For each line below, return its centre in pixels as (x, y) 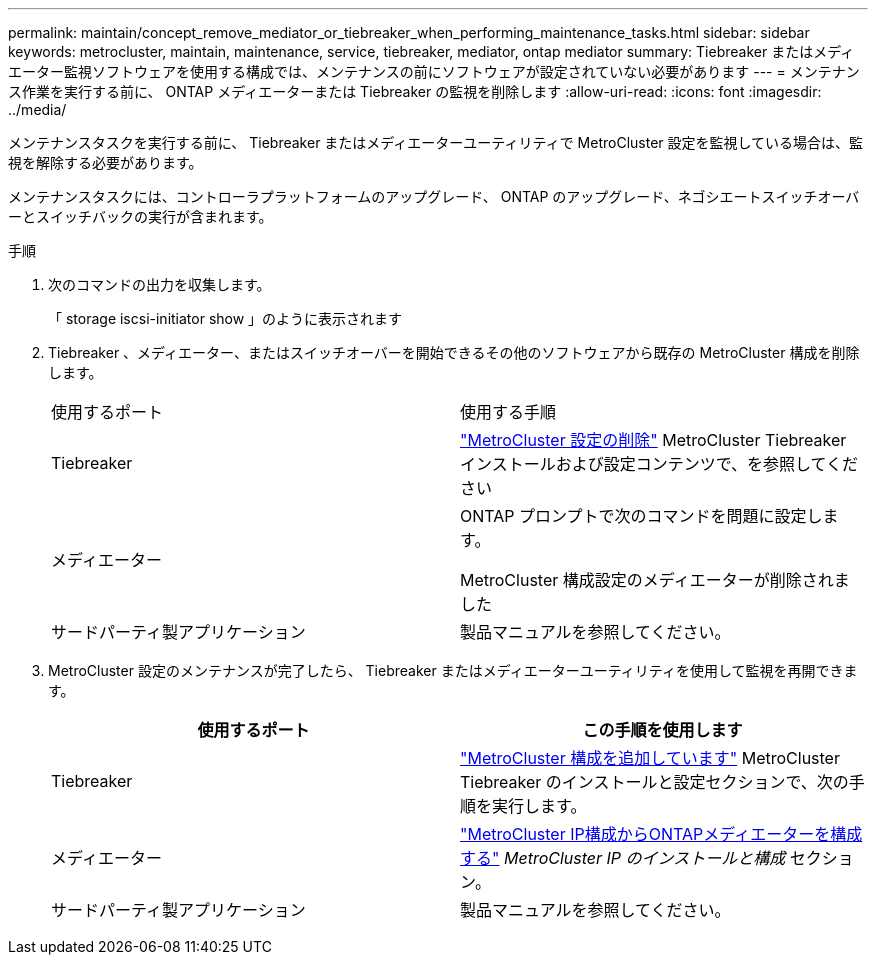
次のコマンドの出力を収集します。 (159, 284)
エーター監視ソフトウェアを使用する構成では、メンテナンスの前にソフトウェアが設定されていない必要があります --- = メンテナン (434, 71)
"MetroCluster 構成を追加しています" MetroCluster (650, 758)
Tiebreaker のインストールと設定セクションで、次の (654, 782)
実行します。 (539, 806)
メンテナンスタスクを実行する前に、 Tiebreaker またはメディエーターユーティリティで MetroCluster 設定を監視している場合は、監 (436, 142)
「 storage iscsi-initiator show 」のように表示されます (225, 318)
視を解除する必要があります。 (105, 162)
